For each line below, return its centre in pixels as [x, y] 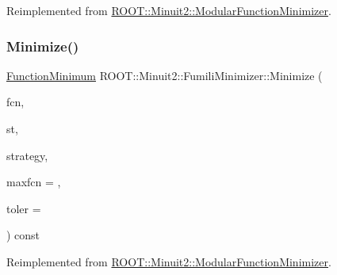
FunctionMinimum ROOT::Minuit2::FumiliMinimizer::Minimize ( [165, 75]
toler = [24, 208]
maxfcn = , [34, 182]
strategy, [27, 155]
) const [23, 235]
